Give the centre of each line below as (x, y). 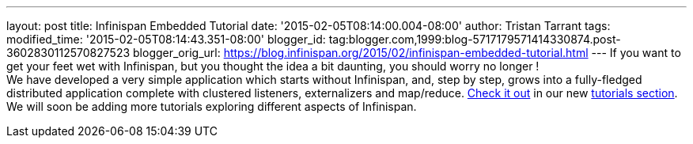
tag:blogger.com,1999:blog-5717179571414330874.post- (475, 39)
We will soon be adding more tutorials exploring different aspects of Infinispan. (212, 106)
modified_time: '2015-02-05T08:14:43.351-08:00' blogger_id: (166, 39)
